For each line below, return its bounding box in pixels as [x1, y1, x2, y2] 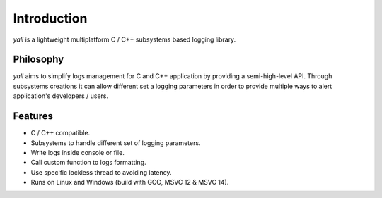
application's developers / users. [13, 92, 109, 100]
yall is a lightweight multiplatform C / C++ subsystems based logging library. [13, 35, 236, 44]
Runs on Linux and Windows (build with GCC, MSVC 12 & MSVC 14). [30, 178, 229, 187]
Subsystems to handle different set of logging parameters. [30, 138, 201, 147]
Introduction [13, 11, 88, 26]
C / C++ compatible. [30, 129, 91, 137]
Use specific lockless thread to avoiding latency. [30, 168, 172, 176]
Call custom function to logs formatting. [30, 159, 146, 167]
